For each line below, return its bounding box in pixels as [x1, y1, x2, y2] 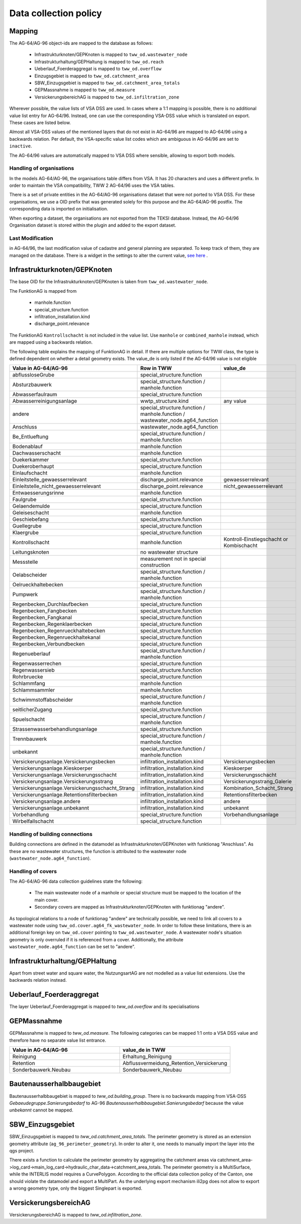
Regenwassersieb [12, 667, 55, 674]
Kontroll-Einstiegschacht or [223, 536, 288, 543]
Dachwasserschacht [12, 450, 61, 457]
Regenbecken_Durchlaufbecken [12, 601, 89, 608]
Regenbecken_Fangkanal [12, 614, 72, 621]
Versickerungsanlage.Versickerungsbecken [12, 758, 116, 765]
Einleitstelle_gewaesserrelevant [12, 476, 87, 483]
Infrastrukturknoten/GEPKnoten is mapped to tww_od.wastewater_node [34, 51, 188, 58]
